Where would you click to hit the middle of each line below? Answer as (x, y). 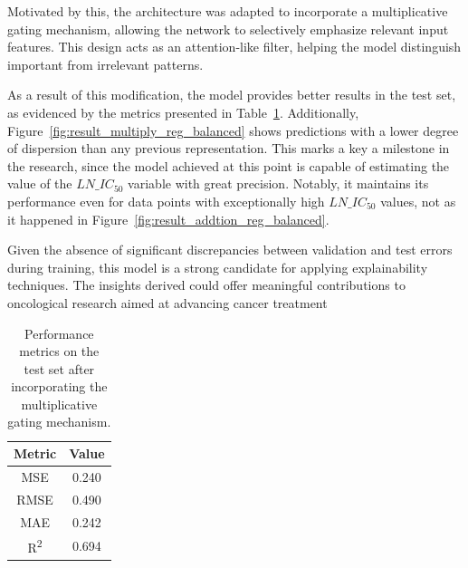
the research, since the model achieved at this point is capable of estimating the (229, 165)
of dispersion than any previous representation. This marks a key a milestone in (229, 148)
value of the (40, 183)
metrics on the (59, 351)
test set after (59, 368)
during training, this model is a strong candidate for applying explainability (218, 267)
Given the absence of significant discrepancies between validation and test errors (230, 250)
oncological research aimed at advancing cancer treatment (167, 302)
